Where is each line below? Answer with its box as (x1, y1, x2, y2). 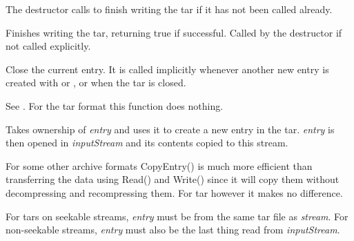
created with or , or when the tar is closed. (6, 75, 186, 90)
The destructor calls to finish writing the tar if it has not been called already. (6, 2, 333, 16)
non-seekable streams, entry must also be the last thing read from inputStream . (6, 222, 340, 237)
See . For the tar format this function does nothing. (6, 98, 224, 113)
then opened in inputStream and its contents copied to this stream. (6, 135, 288, 150)
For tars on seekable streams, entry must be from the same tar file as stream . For (6, 209, 348, 223)
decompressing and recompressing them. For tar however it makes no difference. (6, 185, 343, 200)
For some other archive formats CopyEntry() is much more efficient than (6, 158, 313, 173)
